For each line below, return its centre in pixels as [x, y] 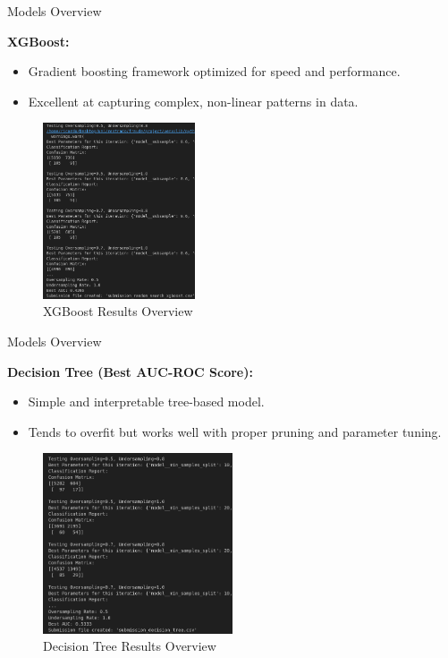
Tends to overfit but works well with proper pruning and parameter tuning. [235, 431]
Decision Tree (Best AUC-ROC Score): [130, 371]
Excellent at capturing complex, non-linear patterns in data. [193, 101]
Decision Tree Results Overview [130, 646]
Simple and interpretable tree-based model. [146, 402]
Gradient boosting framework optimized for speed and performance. [214, 71]
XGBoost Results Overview [118, 311]
